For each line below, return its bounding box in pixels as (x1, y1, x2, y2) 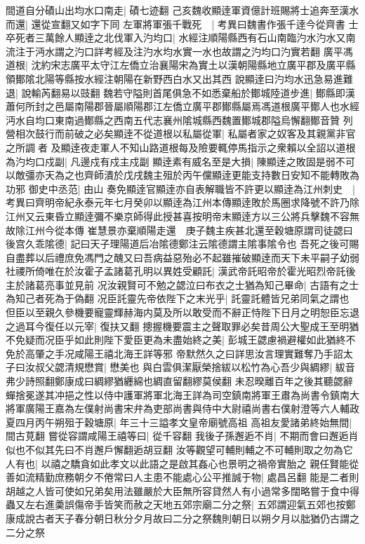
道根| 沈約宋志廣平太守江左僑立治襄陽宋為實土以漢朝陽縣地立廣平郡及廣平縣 (6, 57, 356, 72)
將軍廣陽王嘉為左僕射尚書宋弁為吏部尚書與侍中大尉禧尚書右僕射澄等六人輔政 (6, 401, 359, 416)
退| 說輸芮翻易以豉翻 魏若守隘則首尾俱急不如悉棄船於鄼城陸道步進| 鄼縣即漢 (6, 85, 355, 100)
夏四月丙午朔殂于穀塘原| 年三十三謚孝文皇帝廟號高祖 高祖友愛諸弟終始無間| (6, 414, 352, 429)
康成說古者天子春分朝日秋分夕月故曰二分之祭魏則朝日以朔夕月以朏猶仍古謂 (6, 510, 350, 525)
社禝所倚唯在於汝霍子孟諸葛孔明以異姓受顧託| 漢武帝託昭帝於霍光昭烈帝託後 (6, 264, 356, 278)
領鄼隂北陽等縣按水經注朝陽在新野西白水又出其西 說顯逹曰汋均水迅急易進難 (6, 71, 353, 86)
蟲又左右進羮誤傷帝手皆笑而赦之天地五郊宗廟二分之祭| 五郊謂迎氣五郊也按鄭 (6, 497, 356, 512)
